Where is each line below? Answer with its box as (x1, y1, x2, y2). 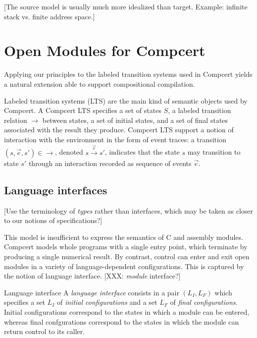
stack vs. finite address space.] (4, 11, 95, 21)
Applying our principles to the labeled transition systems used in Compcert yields (4, 69, 253, 79)
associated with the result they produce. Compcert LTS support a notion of (4, 124, 234, 135)
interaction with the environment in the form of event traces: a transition (4, 134, 226, 144)
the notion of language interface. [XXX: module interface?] (4, 271, 181, 281)
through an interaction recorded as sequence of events (28, 158, 192, 168)
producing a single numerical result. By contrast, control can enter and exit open (4, 251, 250, 261)
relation (4, 114, 27, 125)
